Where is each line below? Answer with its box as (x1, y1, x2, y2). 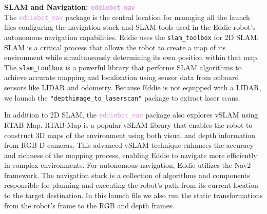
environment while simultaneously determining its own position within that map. (4, 52, 259, 63)
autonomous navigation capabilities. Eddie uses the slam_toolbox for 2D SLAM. (4, 31, 259, 42)
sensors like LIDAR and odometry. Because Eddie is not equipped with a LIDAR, (4, 82, 261, 92)
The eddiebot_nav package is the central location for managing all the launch (4, 11, 250, 22)
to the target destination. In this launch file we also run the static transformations (4, 190, 263, 201)
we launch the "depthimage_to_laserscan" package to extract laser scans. (4, 92, 240, 103)
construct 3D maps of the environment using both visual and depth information (4, 129, 256, 140)
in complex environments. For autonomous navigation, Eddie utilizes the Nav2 (4, 160, 251, 170)
